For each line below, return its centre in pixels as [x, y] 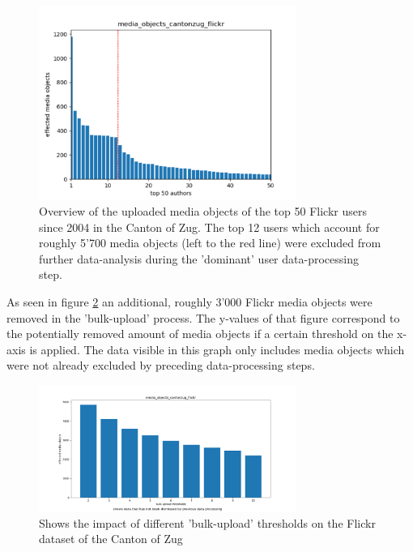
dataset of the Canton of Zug [111, 539]
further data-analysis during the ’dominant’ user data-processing [199, 258]
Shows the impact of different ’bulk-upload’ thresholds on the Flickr [207, 522]
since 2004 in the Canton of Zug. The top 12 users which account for [209, 227]
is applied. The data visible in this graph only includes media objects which [217, 349]
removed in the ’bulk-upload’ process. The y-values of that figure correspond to [203, 317]
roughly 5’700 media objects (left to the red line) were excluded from [210, 243]
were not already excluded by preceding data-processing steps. [161, 365]
